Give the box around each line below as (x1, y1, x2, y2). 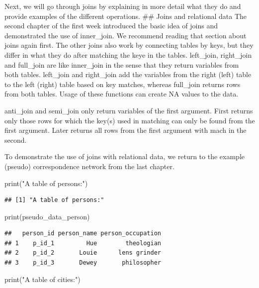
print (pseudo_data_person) (4, 211, 90, 221)
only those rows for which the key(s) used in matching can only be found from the (4, 115, 255, 125)
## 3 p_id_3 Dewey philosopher (4, 259, 161, 267)
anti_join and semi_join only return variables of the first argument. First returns (4, 105, 253, 115)
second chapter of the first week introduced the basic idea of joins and (4, 20, 218, 31)
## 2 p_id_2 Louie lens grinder (4, 249, 161, 257)
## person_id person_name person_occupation (4, 230, 161, 237)
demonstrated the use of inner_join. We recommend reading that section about (4, 30, 247, 40)
